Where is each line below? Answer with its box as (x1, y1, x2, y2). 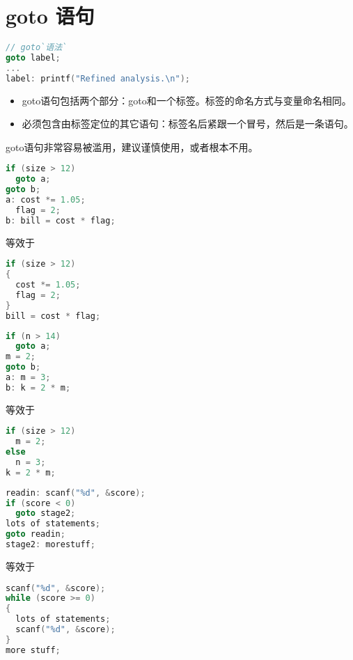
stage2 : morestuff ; (6, 540, 95, 550)
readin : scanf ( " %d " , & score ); (6, 487, 146, 498)
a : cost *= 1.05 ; (6, 195, 86, 205)
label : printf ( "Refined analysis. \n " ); (6, 73, 190, 84)
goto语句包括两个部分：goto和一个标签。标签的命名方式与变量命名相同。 (22, 93, 352, 107)
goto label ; (6, 53, 61, 63)
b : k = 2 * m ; (6, 382, 71, 393)
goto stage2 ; (15, 508, 76, 519)
